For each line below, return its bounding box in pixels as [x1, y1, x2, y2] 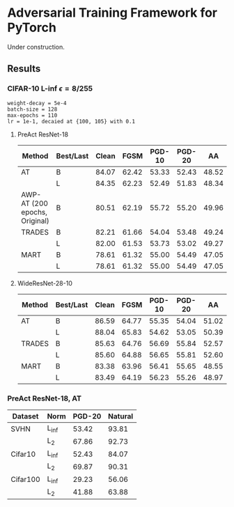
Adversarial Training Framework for [7, 5, 218, 21]
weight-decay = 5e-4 [7, 100, 68, 107]
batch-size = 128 [7, 106, 58, 113]
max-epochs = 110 [7, 111, 58, 119]
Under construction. [7, 42, 65, 51]
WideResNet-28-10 [17, 279, 73, 287]
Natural [107, 411, 134, 421]
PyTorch [7, 19, 57, 36]
